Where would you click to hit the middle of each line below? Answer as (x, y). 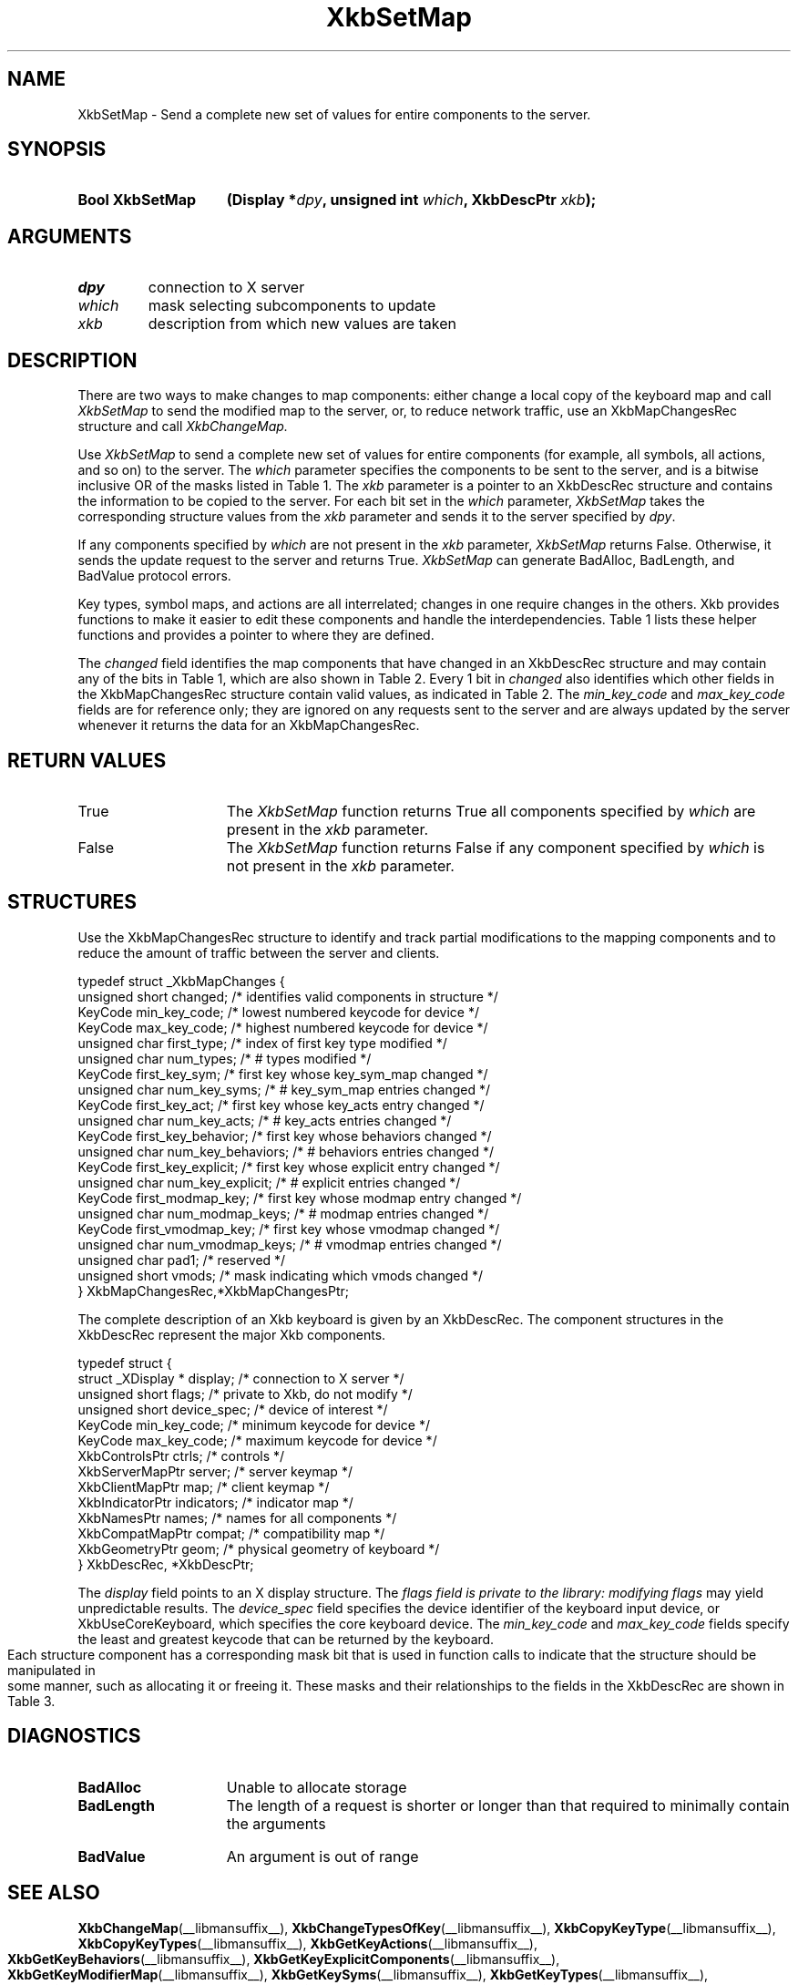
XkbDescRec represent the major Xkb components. (232, 1334)
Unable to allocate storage (317, 1787)
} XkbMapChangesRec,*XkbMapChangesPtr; (214, 1291)
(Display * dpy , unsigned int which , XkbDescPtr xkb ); (411, 200)
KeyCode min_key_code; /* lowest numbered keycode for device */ (278, 1012)
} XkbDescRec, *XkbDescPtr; (166, 1564)
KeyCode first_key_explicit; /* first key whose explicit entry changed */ (289, 1167)
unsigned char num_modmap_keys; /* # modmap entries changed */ (283, 1213)
